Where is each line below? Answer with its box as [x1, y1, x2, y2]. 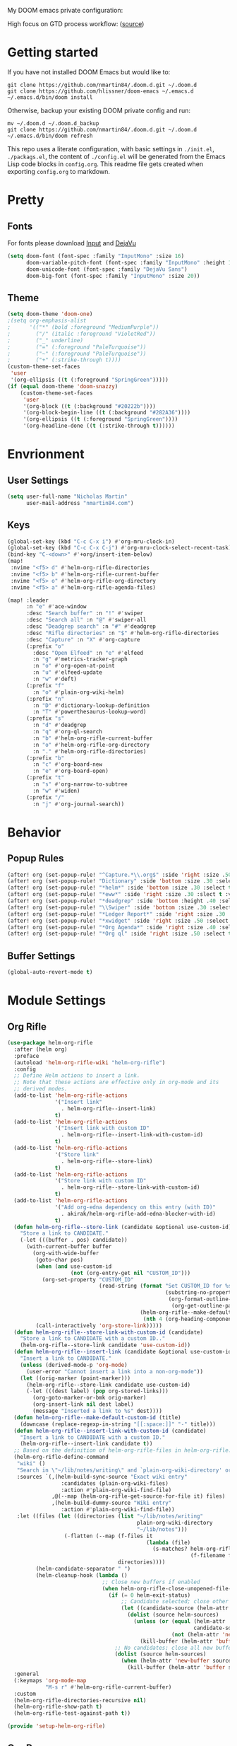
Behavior [7, 824, 61, 840]
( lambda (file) [145, 1539, 191, 1546]
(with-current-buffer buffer [25, 1243, 112, 1250]
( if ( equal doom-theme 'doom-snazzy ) [7, 383, 119, 390]
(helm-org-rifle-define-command [13, 1453, 109, 1461]
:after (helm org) [13, 1046, 68, 1053]
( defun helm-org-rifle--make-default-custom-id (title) [13, 1414, 181, 1421]
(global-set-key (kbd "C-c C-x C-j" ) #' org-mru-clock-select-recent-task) [7, 545, 232, 552]
